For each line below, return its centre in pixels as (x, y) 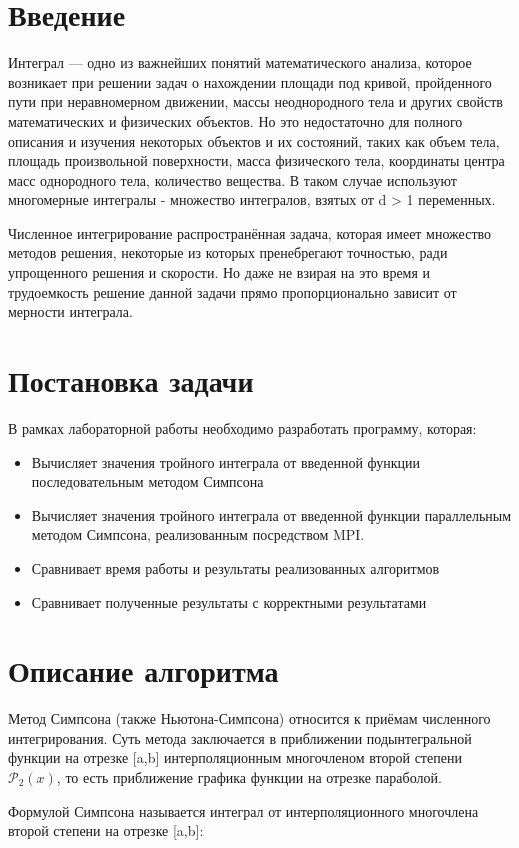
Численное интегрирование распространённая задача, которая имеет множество (250, 232)
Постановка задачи (131, 380)
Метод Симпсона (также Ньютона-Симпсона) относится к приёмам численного (249, 718)
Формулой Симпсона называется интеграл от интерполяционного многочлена (243, 810)
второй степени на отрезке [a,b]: (106, 830)
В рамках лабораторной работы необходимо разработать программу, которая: (242, 427)
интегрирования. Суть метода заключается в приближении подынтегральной (240, 737)
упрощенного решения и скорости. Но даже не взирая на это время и (219, 272)
